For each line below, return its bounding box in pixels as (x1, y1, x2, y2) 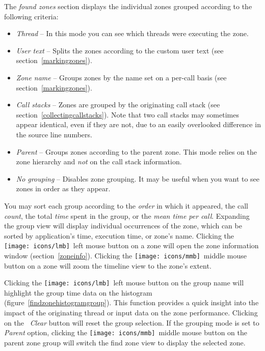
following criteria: (4, 11, 59, 21)
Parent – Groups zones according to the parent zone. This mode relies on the (16, 146, 257, 157)
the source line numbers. (16, 129, 92, 139)
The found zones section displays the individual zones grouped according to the (4, 1, 252, 11)
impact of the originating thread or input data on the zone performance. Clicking (4, 307, 258, 318)
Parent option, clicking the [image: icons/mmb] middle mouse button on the (4, 327, 247, 338)
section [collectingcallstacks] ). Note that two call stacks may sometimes (16, 109, 239, 120)
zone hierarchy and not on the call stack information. (16, 156, 182, 167)
